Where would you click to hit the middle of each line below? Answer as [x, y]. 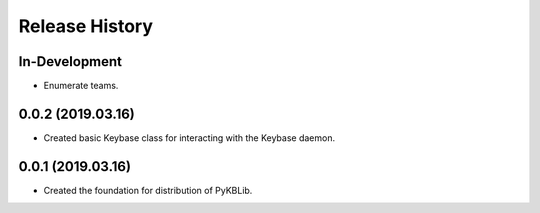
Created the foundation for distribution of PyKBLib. [148, 190]
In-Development [70, 61]
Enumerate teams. [81, 86]
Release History [86, 26]
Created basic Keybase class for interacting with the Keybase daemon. [189, 137]
